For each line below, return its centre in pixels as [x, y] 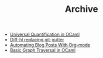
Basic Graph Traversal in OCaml [43, 50]
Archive [81, 9]
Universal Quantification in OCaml [45, 34]
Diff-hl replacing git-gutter [37, 40]
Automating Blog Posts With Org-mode [50, 45]
